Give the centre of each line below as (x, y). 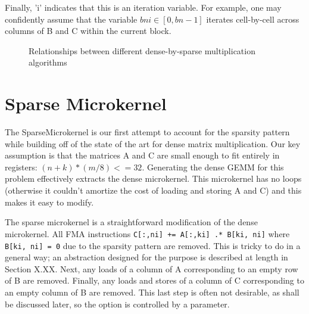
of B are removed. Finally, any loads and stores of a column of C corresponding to (154, 280)
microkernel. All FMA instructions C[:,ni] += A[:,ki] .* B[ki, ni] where (147, 233)
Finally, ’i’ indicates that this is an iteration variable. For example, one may (143, 7)
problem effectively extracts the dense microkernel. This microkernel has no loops (153, 178)
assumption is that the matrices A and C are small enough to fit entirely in (142, 155)
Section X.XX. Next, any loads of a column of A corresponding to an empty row (152, 268)
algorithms (48, 62)
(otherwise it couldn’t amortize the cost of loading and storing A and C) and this (153, 190)
